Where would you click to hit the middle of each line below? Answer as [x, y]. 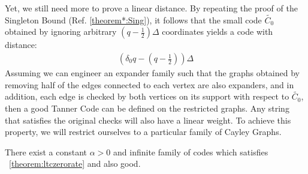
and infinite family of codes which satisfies [191, 151]
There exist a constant [46, 151]
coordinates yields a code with [218, 31]
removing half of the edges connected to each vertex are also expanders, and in [150, 84]
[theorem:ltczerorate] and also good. [75, 163]
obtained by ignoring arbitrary [61, 31]
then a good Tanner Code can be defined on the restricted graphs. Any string [147, 108]
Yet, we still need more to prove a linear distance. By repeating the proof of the [151, 8]
